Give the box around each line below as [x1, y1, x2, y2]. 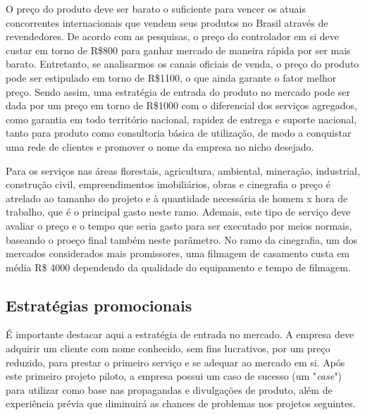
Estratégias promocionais [6, 294, 192, 316]
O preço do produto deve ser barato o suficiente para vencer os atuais [6, 1, 306, 16]
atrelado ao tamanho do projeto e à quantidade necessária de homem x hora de [6, 190, 348, 205]
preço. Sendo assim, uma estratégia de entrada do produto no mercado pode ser [6, 84, 350, 99]
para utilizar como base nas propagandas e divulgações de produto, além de [6, 382, 333, 397]
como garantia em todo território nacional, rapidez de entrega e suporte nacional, [6, 111, 357, 126]
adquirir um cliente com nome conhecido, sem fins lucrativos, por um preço [6, 341, 330, 356]
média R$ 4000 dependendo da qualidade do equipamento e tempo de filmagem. [6, 259, 351, 274]
